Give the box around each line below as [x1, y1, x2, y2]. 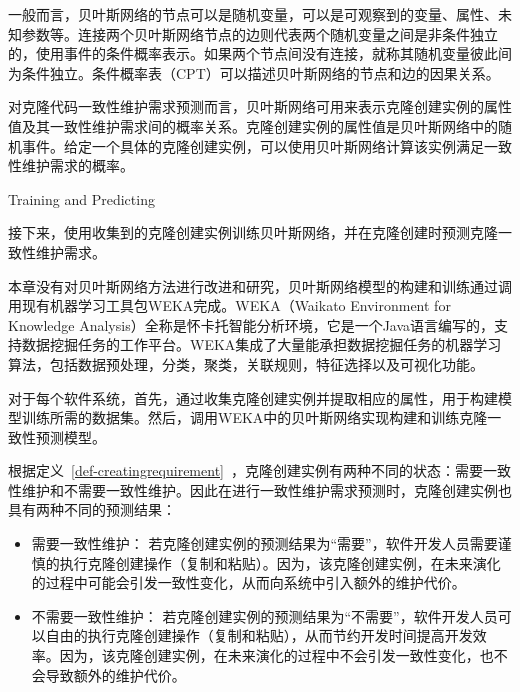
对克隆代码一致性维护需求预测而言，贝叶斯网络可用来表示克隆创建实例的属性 [8, 96, 512, 117]
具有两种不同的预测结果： [8, 499, 176, 520]
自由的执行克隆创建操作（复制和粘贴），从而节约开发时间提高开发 [45, 625, 473, 646]
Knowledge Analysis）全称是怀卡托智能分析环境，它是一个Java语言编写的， [8, 314, 495, 335]
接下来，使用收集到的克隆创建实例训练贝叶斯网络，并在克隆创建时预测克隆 [8, 222, 498, 243]
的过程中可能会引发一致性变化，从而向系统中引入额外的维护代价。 [31, 572, 466, 593]
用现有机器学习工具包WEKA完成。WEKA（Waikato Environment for [8, 295, 451, 316]
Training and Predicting [8, 188, 155, 209]
